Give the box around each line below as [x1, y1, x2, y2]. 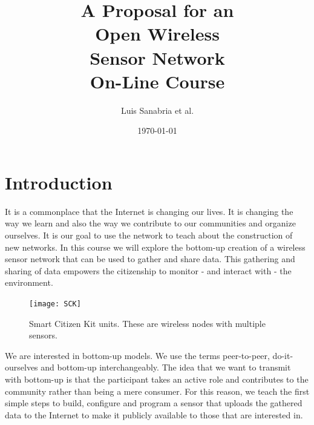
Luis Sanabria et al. [120, 104, 194, 116]
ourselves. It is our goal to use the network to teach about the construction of [5, 229, 293, 241]
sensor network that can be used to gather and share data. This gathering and [5, 252, 295, 265]
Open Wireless [95, 21, 220, 46]
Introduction [5, 170, 113, 194]
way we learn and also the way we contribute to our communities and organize [5, 217, 296, 229]
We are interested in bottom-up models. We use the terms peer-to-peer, [5, 349, 270, 361]
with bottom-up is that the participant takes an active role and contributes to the [5, 373, 309, 385]
